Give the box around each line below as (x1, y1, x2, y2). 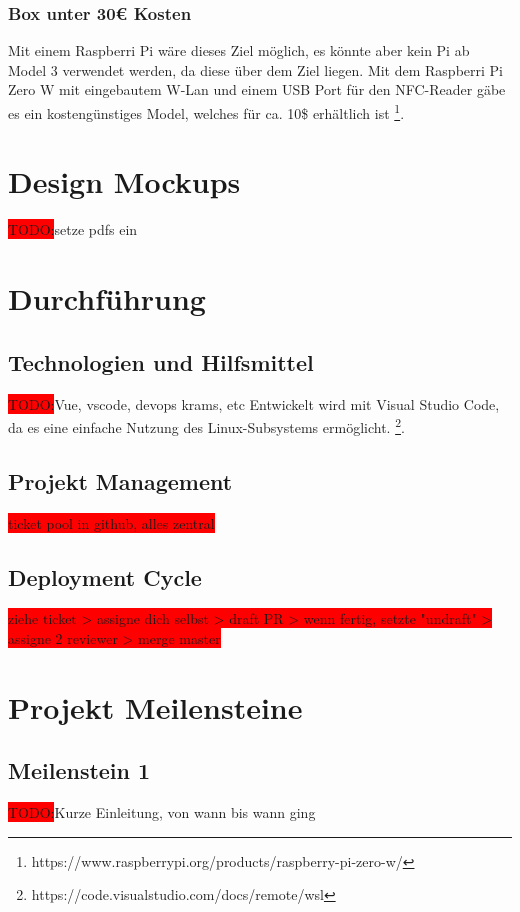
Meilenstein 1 (8, 755, 151, 786)
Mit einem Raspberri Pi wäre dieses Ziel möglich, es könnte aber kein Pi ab (8, 40, 470, 61)
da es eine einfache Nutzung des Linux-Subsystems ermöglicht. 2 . (8, 414, 405, 437)
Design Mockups (8, 161, 241, 202)
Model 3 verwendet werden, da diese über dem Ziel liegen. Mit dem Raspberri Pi (8, 59, 503, 80)
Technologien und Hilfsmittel (8, 346, 314, 377)
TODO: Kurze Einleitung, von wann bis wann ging (8, 802, 316, 823)
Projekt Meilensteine (8, 686, 303, 727)
